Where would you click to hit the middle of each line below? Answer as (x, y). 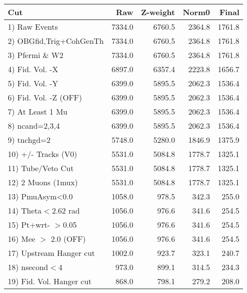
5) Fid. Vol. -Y (33, 83)
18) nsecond (28, 267)
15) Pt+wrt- (29, 225)
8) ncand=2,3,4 (34, 126)
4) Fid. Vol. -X (33, 69)
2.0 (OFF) (68, 239)
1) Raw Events (33, 27)
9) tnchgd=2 (29, 140)
